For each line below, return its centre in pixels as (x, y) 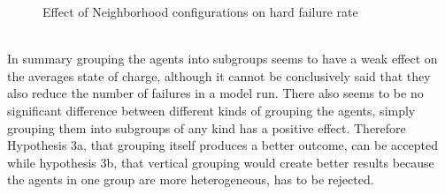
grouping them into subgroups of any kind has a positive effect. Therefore (207, 127)
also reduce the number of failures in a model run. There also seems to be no (215, 93)
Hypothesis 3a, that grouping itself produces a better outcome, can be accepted (222, 145)
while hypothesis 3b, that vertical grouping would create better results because (221, 162)
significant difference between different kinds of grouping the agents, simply (211, 110)
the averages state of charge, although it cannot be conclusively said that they (219, 75)
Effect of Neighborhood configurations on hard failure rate (200, 11)
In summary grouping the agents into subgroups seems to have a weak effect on (222, 59)
